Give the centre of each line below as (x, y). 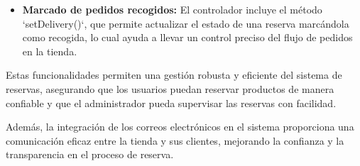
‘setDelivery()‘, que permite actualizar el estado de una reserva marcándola (186, 23)
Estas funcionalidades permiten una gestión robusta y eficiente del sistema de (174, 75)
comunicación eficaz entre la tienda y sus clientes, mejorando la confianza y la (175, 140)
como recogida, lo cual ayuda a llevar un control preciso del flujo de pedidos (187, 37)
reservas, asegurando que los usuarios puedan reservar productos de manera (170, 88)
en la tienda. (50, 51)
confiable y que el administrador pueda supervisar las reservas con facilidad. (171, 103)
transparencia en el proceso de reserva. (90, 154)
